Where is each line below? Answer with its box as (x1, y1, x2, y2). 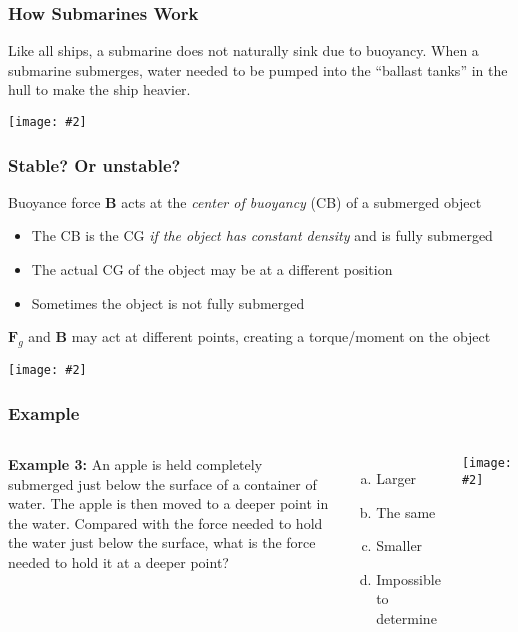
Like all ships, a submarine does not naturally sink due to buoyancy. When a (8, 40, 479, 61)
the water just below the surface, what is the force (8, 532, 316, 553)
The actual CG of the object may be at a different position (31, 259, 393, 280)
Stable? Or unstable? (8, 152, 181, 177)
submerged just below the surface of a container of (8, 473, 317, 494)
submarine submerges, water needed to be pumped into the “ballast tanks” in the (8, 59, 508, 80)
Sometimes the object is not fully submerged (31, 292, 305, 313)
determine (376, 607, 437, 628)
